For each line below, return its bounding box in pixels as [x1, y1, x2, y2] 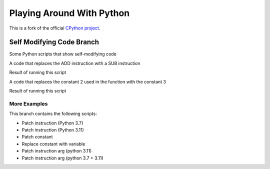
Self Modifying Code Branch [9, 38, 99, 46]
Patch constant [21, 134, 53, 140]
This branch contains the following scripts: [9, 110, 97, 117]
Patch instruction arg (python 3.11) [21, 148, 92, 154]
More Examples [9, 100, 48, 107]
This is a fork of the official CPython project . [9, 25, 100, 31]
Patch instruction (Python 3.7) [21, 120, 83, 126]
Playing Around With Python [9, 7, 130, 18]
